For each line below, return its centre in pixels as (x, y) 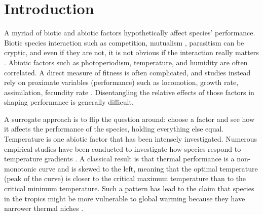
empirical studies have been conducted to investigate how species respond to (123, 148)
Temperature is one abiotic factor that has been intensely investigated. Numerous (131, 139)
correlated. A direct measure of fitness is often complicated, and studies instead (127, 72)
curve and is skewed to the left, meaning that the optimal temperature (148, 168)
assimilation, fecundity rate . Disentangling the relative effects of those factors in (129, 92)
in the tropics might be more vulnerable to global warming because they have (125, 198)
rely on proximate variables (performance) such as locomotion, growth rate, (121, 82)
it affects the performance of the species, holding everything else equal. (114, 129)
